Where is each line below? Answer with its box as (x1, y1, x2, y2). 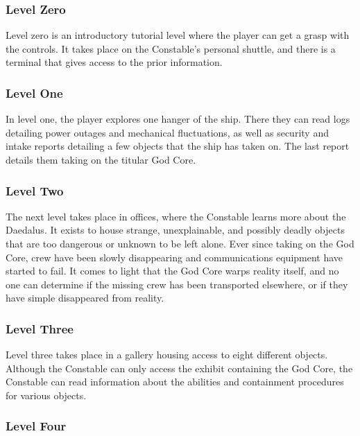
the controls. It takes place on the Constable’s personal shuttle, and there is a (6, 41, 336, 55)
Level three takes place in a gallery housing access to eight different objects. (6, 347, 328, 362)
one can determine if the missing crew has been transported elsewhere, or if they (6, 277, 348, 291)
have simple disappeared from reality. (6, 290, 164, 305)
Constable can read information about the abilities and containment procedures (6, 374, 344, 389)
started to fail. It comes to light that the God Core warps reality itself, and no (6, 263, 339, 278)
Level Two (6, 182, 64, 199)
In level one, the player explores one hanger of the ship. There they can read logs (6, 112, 350, 126)
